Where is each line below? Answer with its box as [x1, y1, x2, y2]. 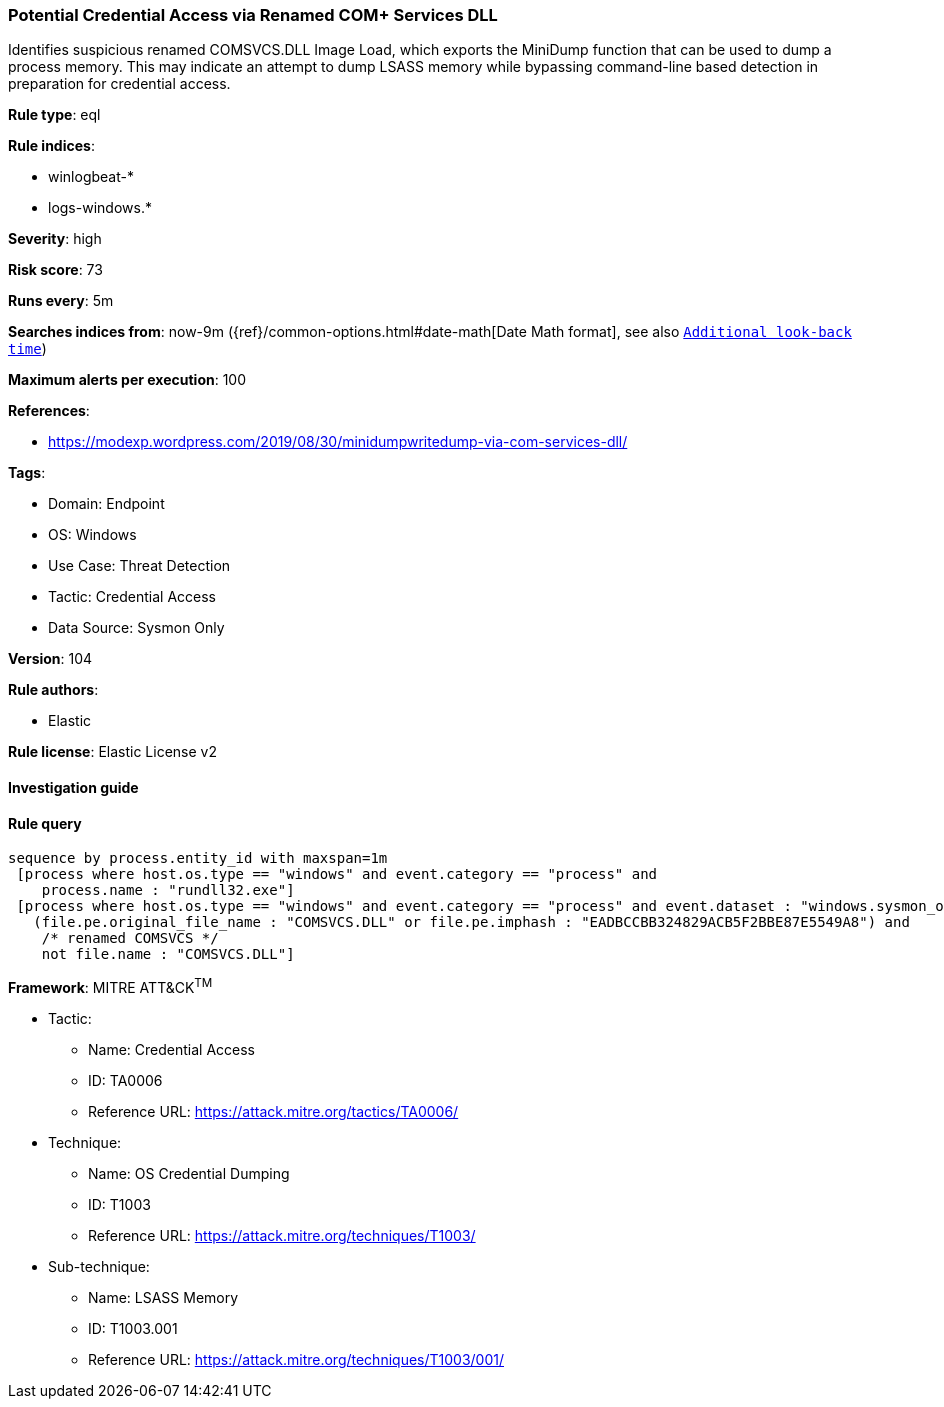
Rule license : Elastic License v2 [8, 743, 217, 761]
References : [8, 402, 90, 420]
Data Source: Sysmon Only [48, 619, 225, 637]
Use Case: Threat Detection [48, 557, 231, 575]
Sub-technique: [48, 1257, 150, 1275]
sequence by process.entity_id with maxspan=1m [8, 850, 388, 867]
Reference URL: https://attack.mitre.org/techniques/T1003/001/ [88, 1350, 504, 1368]
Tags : [8, 464, 46, 482]
